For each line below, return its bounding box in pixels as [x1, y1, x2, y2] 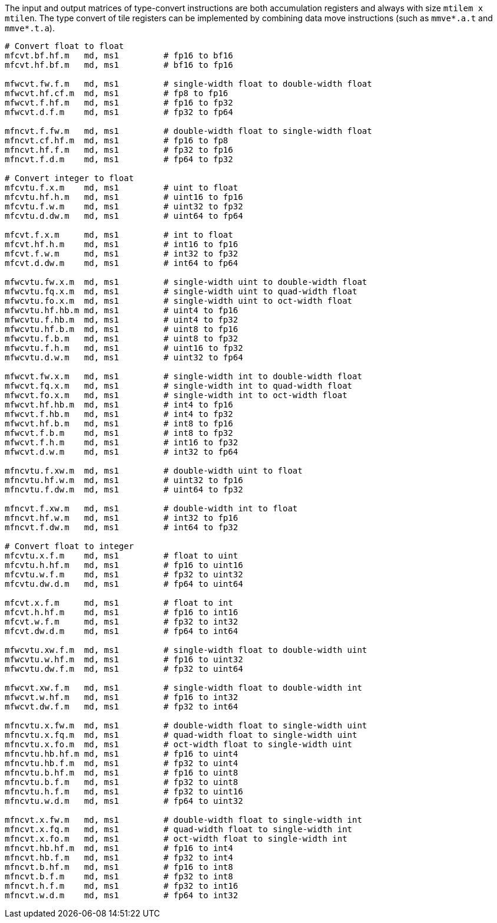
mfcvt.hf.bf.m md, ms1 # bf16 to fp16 [5, 60, 233, 70]
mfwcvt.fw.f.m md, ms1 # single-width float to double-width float [5, 79, 372, 88]
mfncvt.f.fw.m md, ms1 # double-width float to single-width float [5, 126, 372, 136]
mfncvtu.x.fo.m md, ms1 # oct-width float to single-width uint [5, 740, 353, 749]
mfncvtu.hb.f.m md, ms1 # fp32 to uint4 [5, 758, 238, 768]
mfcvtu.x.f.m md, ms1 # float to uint [5, 551, 238, 560]
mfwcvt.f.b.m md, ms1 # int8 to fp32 [5, 428, 233, 438]
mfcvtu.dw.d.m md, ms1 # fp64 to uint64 [5, 579, 243, 589]
